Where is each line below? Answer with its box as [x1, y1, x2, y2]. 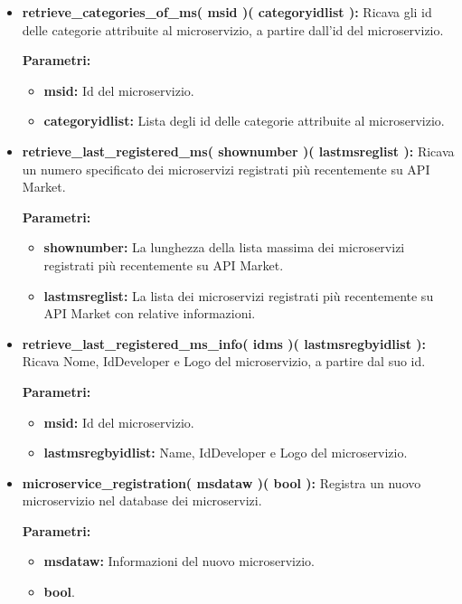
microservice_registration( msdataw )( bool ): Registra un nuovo [22, 473, 421, 492]
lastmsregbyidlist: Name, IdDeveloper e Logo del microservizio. [43, 443, 408, 462]
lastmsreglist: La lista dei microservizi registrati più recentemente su [43, 286, 434, 305]
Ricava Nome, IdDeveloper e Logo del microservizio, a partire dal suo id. [22, 352, 426, 371]
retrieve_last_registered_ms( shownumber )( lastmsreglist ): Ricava [22, 141, 455, 160]
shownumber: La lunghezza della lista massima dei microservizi [43, 238, 405, 257]
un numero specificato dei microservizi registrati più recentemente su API [22, 159, 430, 178]
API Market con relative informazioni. [43, 304, 256, 323]
